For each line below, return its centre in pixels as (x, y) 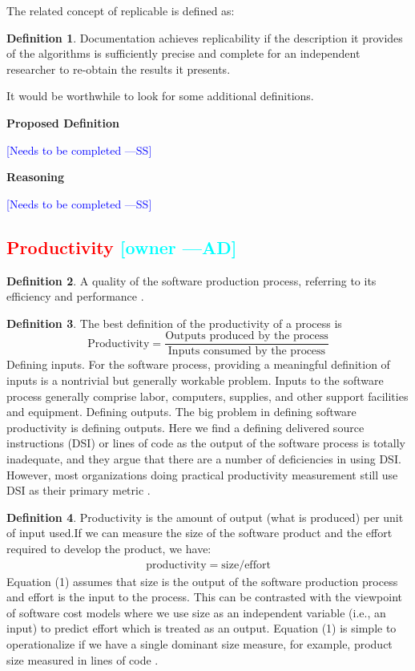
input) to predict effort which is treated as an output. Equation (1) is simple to (201, 628)
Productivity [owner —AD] (122, 247)
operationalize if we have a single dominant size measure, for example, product (199, 643)
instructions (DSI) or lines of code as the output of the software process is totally (206, 443)
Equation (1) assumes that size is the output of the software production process (202, 581)
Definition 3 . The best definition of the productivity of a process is (174, 323)
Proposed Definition (63, 122)
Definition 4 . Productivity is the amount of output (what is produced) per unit (205, 517)
